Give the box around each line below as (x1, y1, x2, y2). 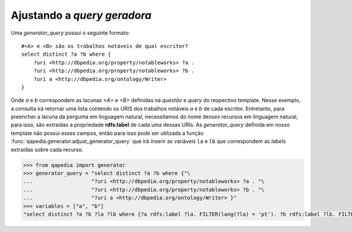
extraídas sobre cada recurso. (11, 146, 84, 153)
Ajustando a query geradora (11, 9, 152, 22)
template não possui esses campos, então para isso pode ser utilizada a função (11, 129, 204, 137)
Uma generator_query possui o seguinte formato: (11, 29, 130, 36)
